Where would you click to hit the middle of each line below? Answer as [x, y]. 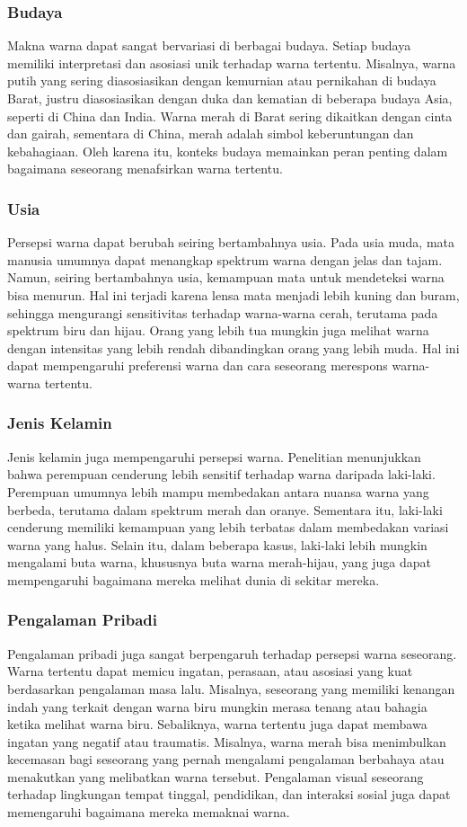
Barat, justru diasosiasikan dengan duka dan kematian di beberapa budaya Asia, [230, 98]
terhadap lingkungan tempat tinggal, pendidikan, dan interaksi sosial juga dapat [229, 794]
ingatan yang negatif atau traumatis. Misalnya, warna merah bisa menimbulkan [227, 741]
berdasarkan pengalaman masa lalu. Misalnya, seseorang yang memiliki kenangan [231, 688]
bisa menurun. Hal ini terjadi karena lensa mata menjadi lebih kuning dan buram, [233, 294]
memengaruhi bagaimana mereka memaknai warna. [149, 812]
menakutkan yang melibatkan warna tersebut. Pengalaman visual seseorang [216, 776]
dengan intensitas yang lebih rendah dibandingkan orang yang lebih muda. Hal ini [233, 347]
